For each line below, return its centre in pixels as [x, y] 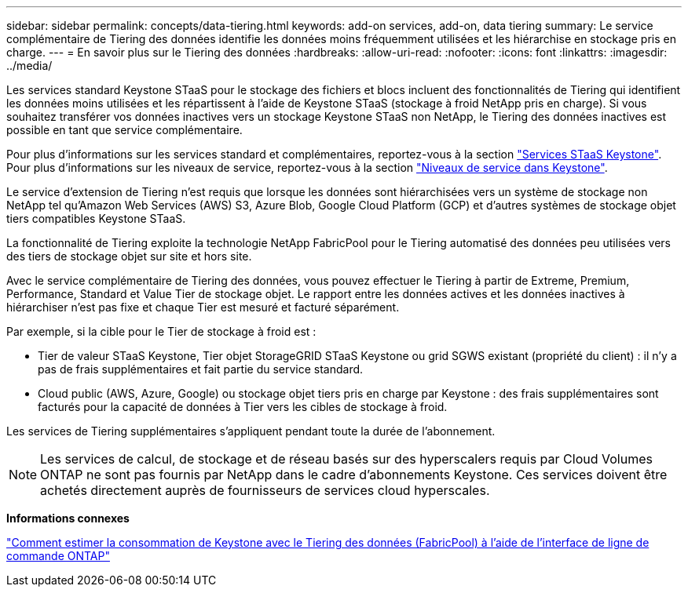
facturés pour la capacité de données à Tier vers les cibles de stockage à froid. [243, 407]
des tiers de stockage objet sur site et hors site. [129, 256]
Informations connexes [68, 518]
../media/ [29, 65]
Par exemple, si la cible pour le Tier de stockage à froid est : [161, 331]
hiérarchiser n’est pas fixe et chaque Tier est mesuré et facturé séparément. [203, 307]
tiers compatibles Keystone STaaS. [96, 218]
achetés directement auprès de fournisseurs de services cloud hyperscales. [265, 490]
